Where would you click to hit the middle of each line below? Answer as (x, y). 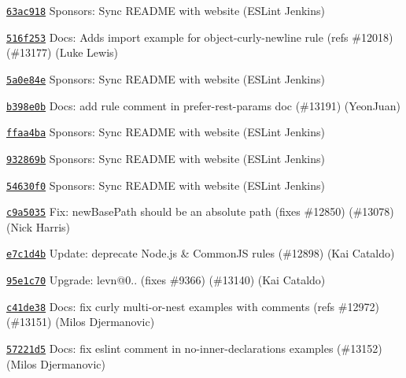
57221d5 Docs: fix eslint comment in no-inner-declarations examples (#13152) (194, 348)
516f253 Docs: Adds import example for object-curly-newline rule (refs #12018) (200, 37)
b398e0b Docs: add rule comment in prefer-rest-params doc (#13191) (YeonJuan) (203, 105)
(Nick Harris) (39, 226)
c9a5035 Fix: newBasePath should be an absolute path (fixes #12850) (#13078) (200, 211)
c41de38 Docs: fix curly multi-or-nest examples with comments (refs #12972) (193, 306)
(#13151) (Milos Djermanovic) (81, 322)
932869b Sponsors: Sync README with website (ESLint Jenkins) (166, 158)
